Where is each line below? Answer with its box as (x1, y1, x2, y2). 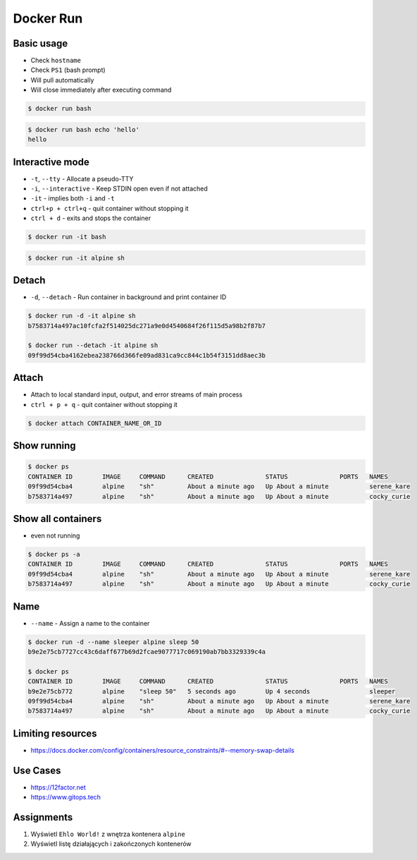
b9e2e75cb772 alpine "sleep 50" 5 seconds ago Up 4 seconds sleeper (27, 687, 396, 695)
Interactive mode (13, 156, 89, 168)
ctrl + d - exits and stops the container (30, 214, 151, 222)
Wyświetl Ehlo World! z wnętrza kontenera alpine (30, 830, 186, 839)
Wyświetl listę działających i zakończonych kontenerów (30, 840, 192, 848)
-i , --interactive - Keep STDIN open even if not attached (30, 184, 208, 193)
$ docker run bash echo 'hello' (27, 126, 140, 133)
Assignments (13, 811, 73, 823)
